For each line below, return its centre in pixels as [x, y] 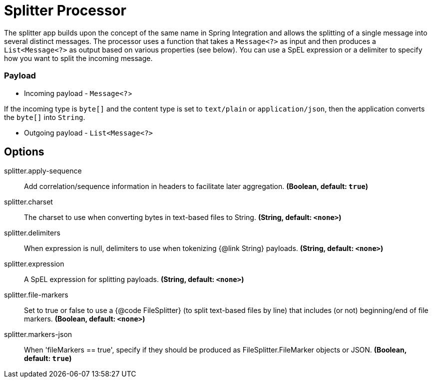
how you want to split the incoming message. [78, 58]
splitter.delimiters [32, 233]
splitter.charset [28, 202]
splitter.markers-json [38, 334]
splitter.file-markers [36, 295]
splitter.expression [34, 264]
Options [24, 151]
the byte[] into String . [45, 117]
